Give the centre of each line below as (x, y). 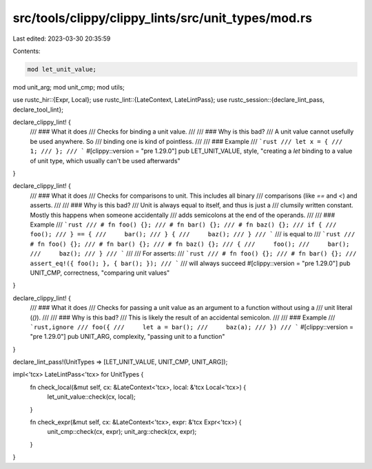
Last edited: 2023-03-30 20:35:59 (62, 39)
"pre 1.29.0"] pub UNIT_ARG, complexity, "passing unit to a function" (127, 337)
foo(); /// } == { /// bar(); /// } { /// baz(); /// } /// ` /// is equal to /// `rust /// (193, 234)
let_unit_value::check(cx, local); (91, 397)
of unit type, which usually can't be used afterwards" (105, 160)
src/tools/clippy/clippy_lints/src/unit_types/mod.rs (163, 18)
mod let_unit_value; (62, 69)
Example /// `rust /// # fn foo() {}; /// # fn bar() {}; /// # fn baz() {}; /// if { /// (183, 225)
